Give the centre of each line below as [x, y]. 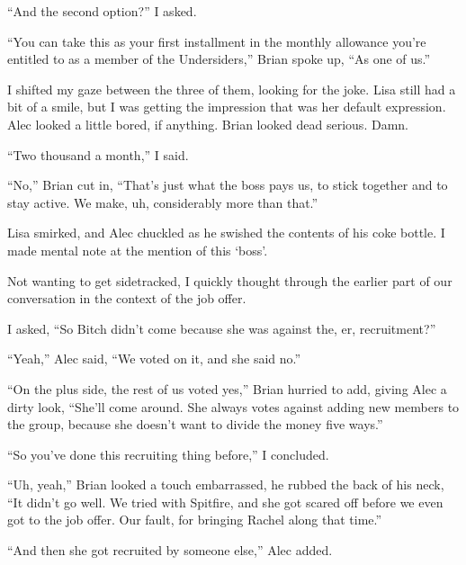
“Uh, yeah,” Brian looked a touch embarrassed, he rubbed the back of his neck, [226, 484]
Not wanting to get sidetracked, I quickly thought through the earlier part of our [230, 280]
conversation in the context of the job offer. [127, 298]
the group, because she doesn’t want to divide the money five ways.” [195, 424]
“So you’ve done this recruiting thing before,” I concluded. [168, 454]
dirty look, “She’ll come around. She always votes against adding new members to [233, 406]
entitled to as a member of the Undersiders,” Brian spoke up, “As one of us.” [219, 59]
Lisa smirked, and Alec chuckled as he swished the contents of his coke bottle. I [226, 233]
